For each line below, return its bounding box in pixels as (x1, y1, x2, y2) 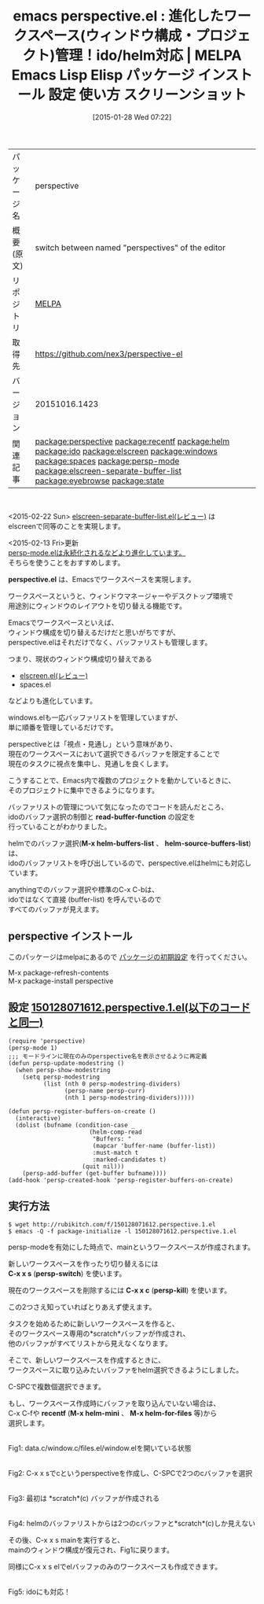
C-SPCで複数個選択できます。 (8, 1382, 106, 1392)
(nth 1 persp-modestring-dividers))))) (64, 1093, 195, 1101)
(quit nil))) (82, 1162, 125, 1171)
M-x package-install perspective (8, 976, 114, 986)
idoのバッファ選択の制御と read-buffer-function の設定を (8, 812, 196, 821)
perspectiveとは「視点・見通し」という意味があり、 (8, 739, 178, 748)
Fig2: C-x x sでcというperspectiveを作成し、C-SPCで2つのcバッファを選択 (8, 1469, 253, 1478)
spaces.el (19, 680, 51, 689)
